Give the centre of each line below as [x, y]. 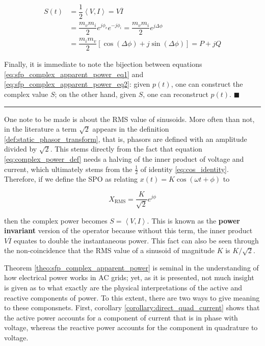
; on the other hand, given [96, 94]
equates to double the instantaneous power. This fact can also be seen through [136, 240]
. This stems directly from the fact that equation [126, 149]
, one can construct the [207, 84]
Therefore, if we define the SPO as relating [71, 179]
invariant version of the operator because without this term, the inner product [128, 230]
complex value [26, 94]
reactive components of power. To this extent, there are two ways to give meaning [132, 297]
